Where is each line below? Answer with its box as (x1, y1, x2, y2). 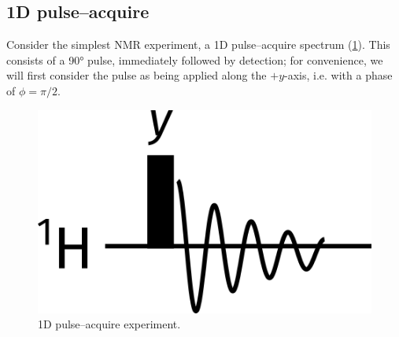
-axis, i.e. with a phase (284, 67, 393, 83)
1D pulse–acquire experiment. (38, 316, 181, 332)
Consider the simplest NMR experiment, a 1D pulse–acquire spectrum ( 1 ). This (6, 36, 390, 53)
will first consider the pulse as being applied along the (6, 67, 267, 83)
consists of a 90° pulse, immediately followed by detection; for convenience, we (6, 51, 383, 68)
